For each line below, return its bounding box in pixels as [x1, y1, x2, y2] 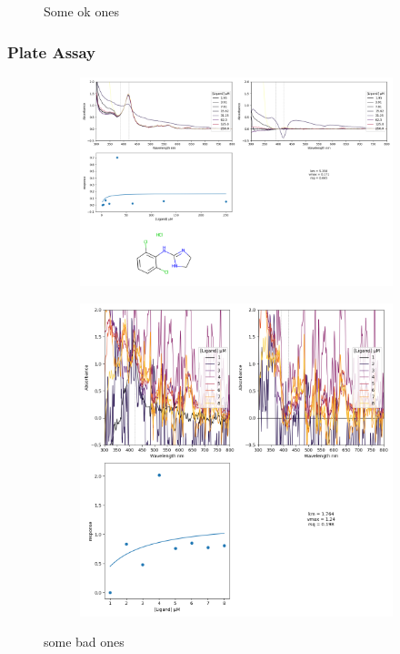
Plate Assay [7, 40, 96, 63]
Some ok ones [44, 2, 119, 20]
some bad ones [44, 632, 125, 651]
